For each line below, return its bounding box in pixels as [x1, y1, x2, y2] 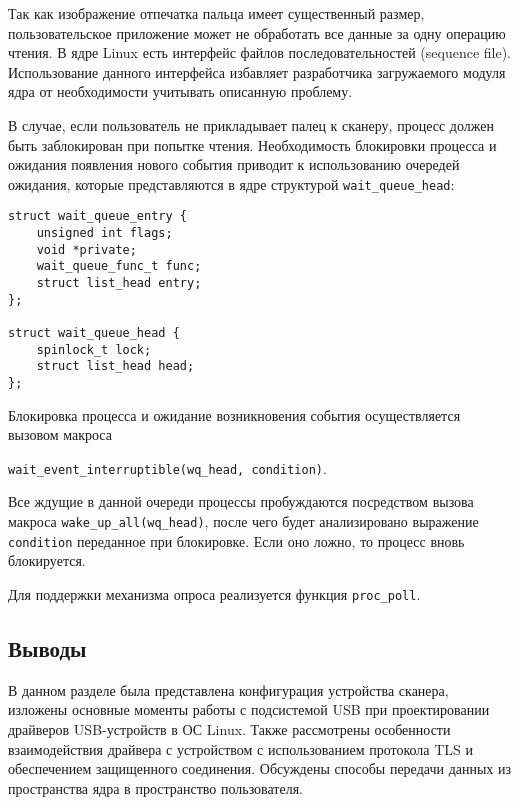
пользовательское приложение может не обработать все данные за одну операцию [8, 22, 506, 43]
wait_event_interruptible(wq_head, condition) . [8, 457, 327, 478]
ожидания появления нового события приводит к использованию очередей [8, 154, 460, 175]
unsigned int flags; [36, 226, 173, 241]
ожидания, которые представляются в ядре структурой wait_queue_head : [8, 173, 455, 194]
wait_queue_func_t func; [36, 259, 202, 274]
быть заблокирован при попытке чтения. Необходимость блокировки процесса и [8, 134, 497, 155]
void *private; [36, 242, 137, 257]
